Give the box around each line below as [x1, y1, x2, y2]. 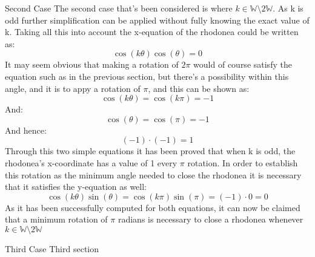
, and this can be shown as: [148, 82, 250, 94]
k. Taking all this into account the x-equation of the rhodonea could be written [5, 25, 299, 38]
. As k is [273, 2, 303, 14]
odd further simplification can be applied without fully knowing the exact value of [5, 13, 310, 26]
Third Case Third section [5, 242, 99, 255]
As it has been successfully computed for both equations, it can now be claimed [5, 201, 300, 213]
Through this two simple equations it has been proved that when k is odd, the [5, 145, 296, 157]
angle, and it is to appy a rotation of [5, 82, 141, 94]
